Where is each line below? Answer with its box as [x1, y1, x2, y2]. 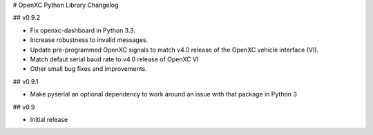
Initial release [30, 115, 68, 123]
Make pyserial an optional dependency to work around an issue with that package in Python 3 [30, 90, 297, 98]
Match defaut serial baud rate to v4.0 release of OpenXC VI [30, 55, 199, 63]
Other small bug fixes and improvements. [30, 65, 148, 73]
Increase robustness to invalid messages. [30, 36, 149, 44]
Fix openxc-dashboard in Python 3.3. [30, 26, 136, 34]
